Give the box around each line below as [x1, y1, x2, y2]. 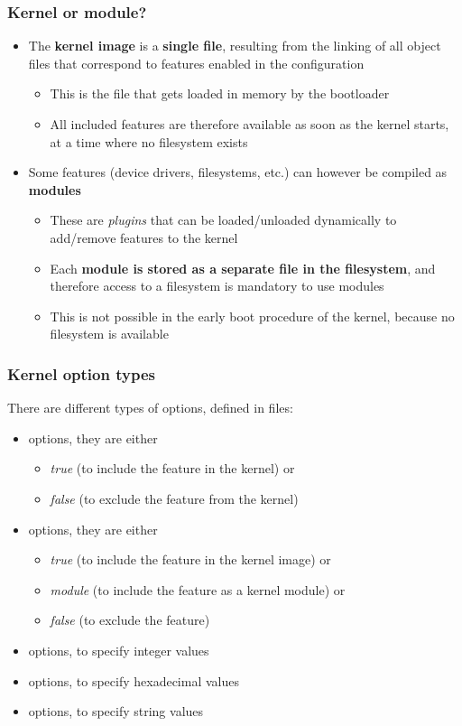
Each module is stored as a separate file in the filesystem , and [50, 258, 436, 277]
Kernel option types [7, 362, 155, 385]
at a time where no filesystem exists [50, 132, 248, 151]
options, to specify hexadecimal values [28, 671, 239, 690]
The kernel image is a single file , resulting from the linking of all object [28, 36, 441, 55]
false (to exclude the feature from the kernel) [50, 489, 299, 507]
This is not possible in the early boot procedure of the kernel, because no [50, 306, 455, 325]
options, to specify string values [28, 702, 204, 721]
